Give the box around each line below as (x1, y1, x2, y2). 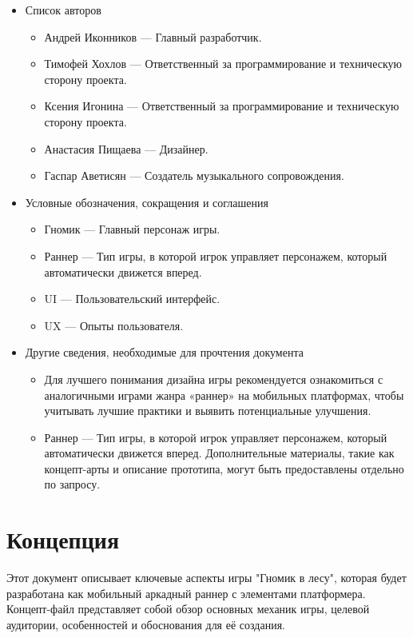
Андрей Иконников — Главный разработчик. (44, 28, 262, 45)
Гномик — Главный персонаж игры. (44, 221, 220, 237)
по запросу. (44, 476, 101, 492)
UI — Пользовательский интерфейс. (44, 290, 220, 307)
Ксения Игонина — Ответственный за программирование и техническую (44, 98, 399, 114)
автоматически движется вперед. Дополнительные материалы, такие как (44, 445, 395, 461)
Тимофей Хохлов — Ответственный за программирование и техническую (44, 55, 402, 72)
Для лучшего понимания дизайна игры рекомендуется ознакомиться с (44, 370, 383, 387)
